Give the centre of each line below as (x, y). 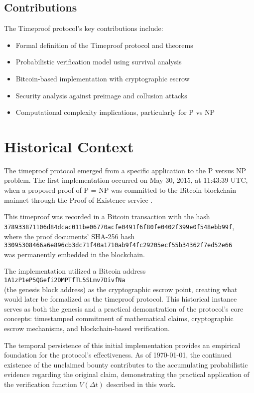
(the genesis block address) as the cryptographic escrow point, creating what (121, 289)
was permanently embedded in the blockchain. (74, 254)
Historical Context (69, 146)
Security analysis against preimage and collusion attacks (101, 95)
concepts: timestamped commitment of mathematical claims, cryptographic (119, 318)
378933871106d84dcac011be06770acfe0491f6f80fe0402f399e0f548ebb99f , (119, 226)
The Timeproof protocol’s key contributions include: (84, 28)
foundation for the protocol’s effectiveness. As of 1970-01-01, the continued (118, 355)
